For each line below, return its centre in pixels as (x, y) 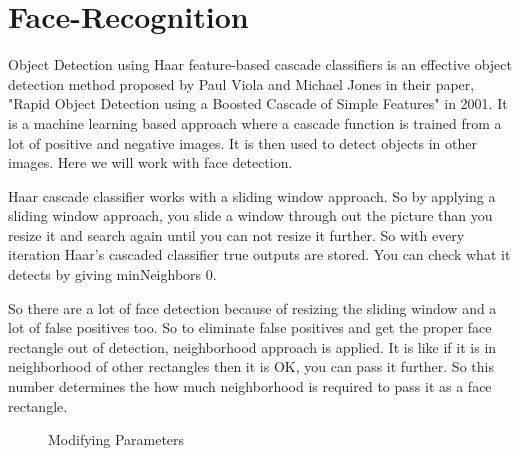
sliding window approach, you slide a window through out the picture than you (250, 215)
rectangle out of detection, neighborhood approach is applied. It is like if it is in (252, 346)
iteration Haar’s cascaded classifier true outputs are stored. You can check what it (259, 254)
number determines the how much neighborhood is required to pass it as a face (250, 386)
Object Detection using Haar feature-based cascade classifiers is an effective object (260, 64)
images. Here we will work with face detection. (150, 162)
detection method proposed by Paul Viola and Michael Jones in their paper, (241, 83)
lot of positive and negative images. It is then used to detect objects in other (242, 142)
